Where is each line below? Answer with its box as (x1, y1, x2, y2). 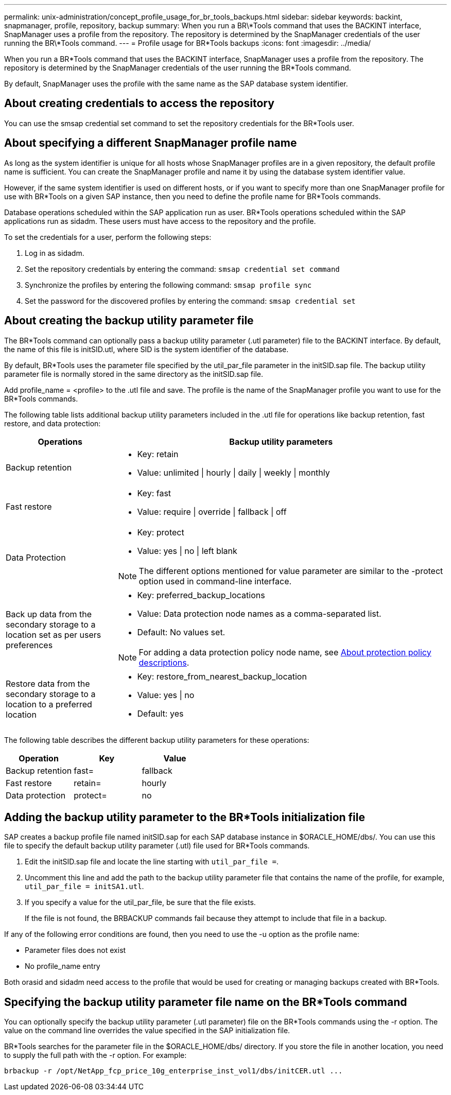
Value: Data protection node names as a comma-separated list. (137, 608, 381, 619)
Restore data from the (6, 678, 90, 689)
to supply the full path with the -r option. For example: (4, 1051, 187, 1060)
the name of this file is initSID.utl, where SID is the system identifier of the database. (4, 344, 289, 354)
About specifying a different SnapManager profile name (4, 136, 297, 150)
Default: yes (137, 708, 184, 719)
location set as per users (6, 629, 101, 640)
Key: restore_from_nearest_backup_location (137, 671, 307, 682)
